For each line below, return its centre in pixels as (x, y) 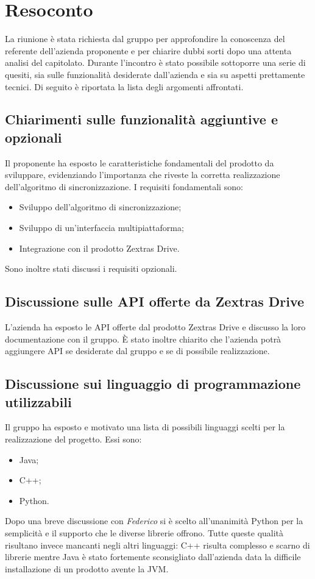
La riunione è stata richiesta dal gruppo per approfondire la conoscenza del (145, 39)
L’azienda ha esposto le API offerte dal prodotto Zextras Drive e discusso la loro (155, 327)
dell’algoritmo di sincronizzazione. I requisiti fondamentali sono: (124, 186)
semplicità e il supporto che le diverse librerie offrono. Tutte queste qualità (144, 532)
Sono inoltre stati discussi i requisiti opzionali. (91, 268)
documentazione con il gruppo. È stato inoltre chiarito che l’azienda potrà (143, 339)
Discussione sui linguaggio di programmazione (153, 384)
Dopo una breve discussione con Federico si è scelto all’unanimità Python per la (154, 521)
